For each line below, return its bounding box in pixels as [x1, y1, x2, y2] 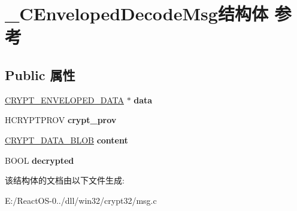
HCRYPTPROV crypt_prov [5, 114, 117, 126]
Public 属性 [5, 65, 75, 84]
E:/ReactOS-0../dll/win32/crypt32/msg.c [5, 194, 157, 206]
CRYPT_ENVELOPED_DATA [5, 93, 124, 106]
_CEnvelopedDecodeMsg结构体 [5, 1, 268, 26]
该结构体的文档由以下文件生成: [5, 174, 125, 186]
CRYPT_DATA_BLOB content [5, 133, 128, 146]
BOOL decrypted [5, 154, 74, 166]
